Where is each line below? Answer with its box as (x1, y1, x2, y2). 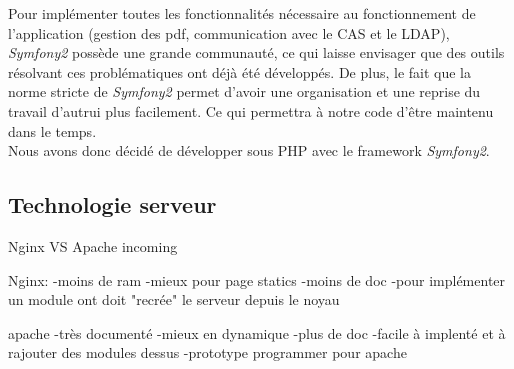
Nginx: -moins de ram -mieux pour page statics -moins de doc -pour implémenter (8, 269, 506, 290)
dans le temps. (8, 120, 97, 141)
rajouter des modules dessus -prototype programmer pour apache (8, 342, 407, 363)
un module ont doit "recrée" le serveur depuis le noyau (8, 289, 340, 310)
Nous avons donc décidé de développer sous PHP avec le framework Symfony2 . (8, 140, 490, 161)
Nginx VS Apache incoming (8, 235, 178, 256)
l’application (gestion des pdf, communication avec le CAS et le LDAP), (8, 22, 450, 43)
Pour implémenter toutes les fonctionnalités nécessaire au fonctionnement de (8, 3, 476, 23)
